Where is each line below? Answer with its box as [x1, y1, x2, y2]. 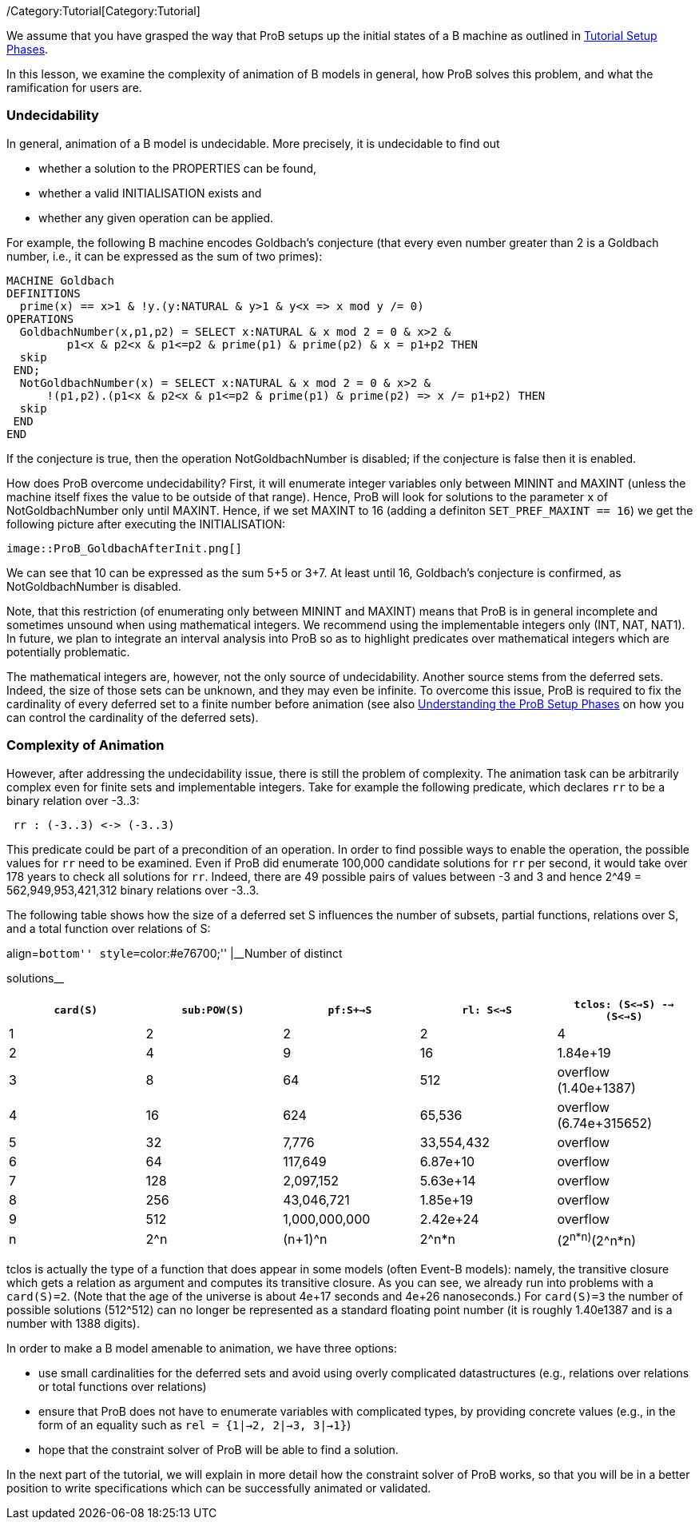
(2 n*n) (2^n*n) [557, 1229, 637, 1249]
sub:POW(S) [181, 1004, 244, 1016]
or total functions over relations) [38, 1379, 207, 1393]
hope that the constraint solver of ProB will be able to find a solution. [38, 1442, 399, 1456]
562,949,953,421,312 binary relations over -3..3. [6, 883, 260, 897]
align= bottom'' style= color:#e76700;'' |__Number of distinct [6, 946, 343, 960]
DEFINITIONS [6, 286, 81, 300]
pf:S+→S [328, 1004, 372, 1016]
